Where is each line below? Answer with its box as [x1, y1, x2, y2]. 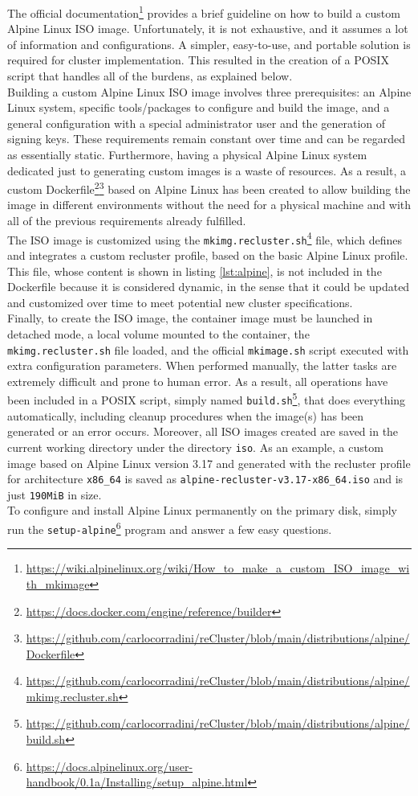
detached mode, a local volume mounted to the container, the [7, 325, 310, 342]
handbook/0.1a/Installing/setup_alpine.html [26, 773, 248, 790]
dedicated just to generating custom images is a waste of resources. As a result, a [7, 162, 406, 178]
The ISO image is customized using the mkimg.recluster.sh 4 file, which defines [7, 228, 402, 248]
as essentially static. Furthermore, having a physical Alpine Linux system [7, 146, 367, 162]
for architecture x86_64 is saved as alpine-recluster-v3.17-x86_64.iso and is [7, 470, 404, 487]
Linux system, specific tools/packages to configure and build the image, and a [7, 99, 390, 116]
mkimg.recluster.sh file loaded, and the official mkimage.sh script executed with [7, 341, 409, 358]
